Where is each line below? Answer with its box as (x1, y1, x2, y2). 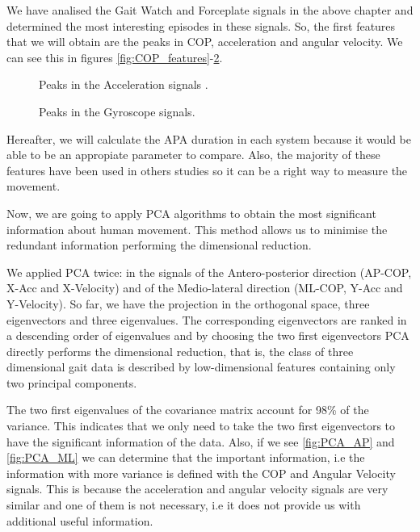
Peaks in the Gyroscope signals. (39, 103, 195, 119)
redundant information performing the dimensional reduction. (6, 237, 312, 253)
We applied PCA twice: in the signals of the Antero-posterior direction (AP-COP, (6, 263, 412, 280)
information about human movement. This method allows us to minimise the (6, 220, 388, 237)
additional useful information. (6, 512, 153, 529)
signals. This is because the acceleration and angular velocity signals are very (6, 480, 388, 497)
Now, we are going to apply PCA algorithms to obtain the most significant (6, 204, 376, 221)
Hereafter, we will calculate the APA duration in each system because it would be (6, 130, 412, 147)
